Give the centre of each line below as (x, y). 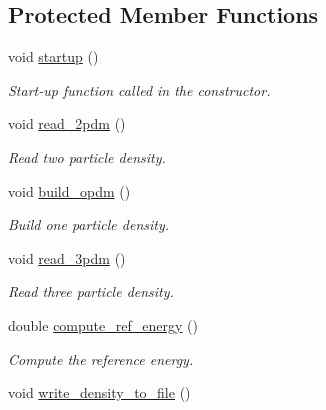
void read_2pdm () (67, 123)
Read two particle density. (87, 156)
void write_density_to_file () (99, 392)
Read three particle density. (91, 291)
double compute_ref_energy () (103, 324)
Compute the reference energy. (101, 358)
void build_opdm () (69, 190)
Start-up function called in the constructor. (139, 89)
